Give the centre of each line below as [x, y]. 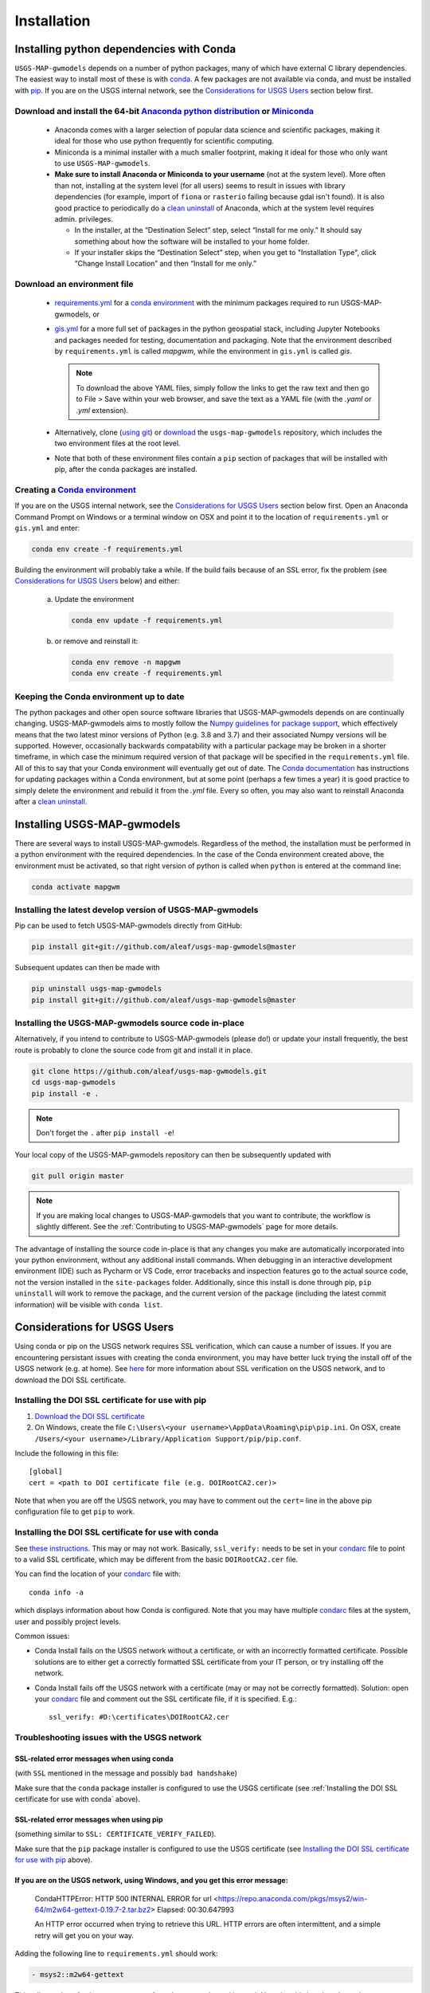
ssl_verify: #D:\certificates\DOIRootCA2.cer [139, 1717]
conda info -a [56, 1592]
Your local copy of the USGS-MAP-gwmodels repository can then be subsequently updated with [173, 1155]
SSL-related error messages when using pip [89, 1820]
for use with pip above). [54, 1860]
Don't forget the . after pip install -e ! [105, 1133]
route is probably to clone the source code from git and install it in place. [134, 1050]
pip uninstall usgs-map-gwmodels [97, 989]
